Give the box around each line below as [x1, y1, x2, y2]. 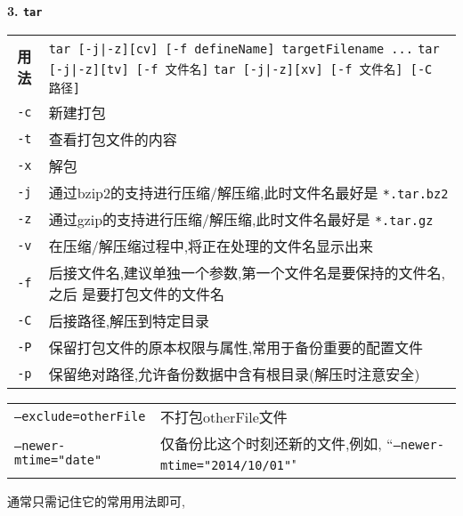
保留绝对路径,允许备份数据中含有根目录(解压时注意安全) [48, 363, 420, 384]
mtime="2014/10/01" [159, 457, 292, 472]
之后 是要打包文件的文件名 [48, 283, 224, 304]
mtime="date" [14, 453, 102, 468]
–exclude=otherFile [14, 408, 146, 423]
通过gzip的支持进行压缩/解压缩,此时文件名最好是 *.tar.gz [48, 208, 434, 230]
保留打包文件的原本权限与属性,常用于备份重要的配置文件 [48, 336, 424, 358]
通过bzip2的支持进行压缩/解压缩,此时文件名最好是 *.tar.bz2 [48, 181, 449, 203]
